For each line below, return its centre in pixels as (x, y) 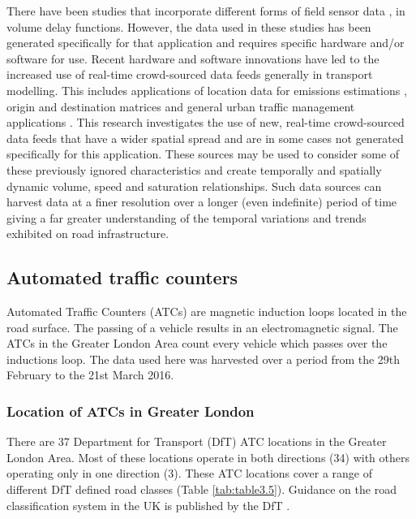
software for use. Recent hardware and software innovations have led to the (193, 58)
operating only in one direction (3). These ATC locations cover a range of (190, 473)
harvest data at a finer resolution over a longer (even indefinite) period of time (202, 202)
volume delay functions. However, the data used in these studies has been (189, 26)
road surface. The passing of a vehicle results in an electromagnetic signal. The (202, 327)
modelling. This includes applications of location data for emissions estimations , (207, 90)
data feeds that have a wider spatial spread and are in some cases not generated (205, 138)
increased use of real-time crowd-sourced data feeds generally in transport (190, 74)
